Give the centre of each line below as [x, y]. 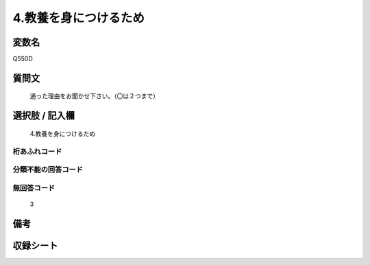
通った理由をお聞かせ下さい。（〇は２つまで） [94, 96]
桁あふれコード [37, 151]
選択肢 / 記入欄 [44, 116]
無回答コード [34, 187]
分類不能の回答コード [48, 170]
